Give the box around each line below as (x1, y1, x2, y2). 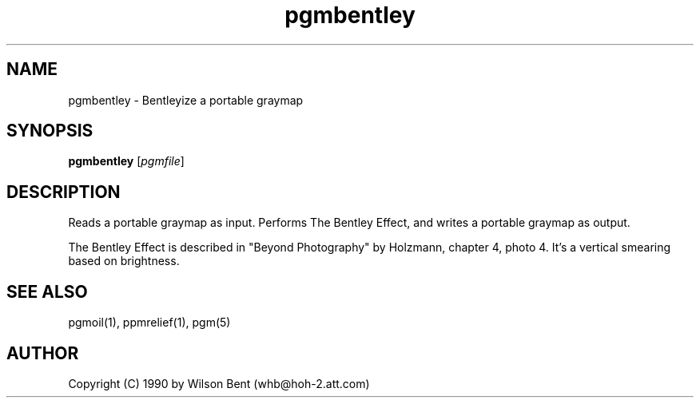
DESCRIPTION (6, 181, 121, 202)
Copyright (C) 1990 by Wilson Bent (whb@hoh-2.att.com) (68, 376, 370, 390)
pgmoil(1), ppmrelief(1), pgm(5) (68, 315, 231, 330)
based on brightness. (68, 254, 180, 268)
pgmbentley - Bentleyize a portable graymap (68, 93, 304, 107)
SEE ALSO (6, 281, 88, 302)
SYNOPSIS (6, 121, 93, 141)
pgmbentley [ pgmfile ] (68, 154, 185, 168)
